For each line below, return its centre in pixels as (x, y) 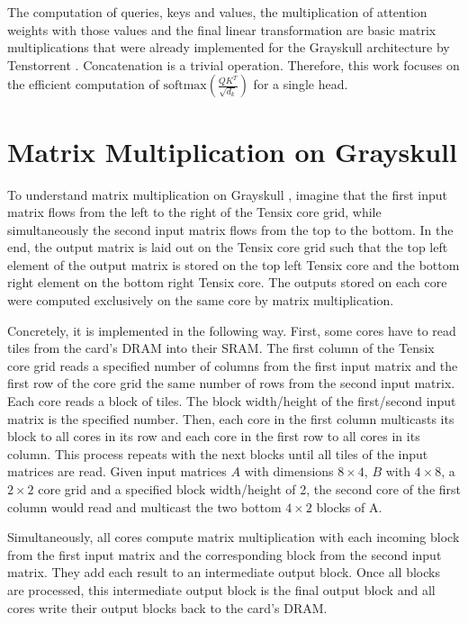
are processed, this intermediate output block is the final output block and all (221, 589)
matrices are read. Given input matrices (117, 471)
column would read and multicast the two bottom (144, 506)
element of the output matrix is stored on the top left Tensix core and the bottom (234, 264)
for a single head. (301, 84)
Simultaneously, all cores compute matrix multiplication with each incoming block (234, 537)
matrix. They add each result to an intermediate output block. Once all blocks (224, 572)
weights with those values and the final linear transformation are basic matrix (222, 29)
